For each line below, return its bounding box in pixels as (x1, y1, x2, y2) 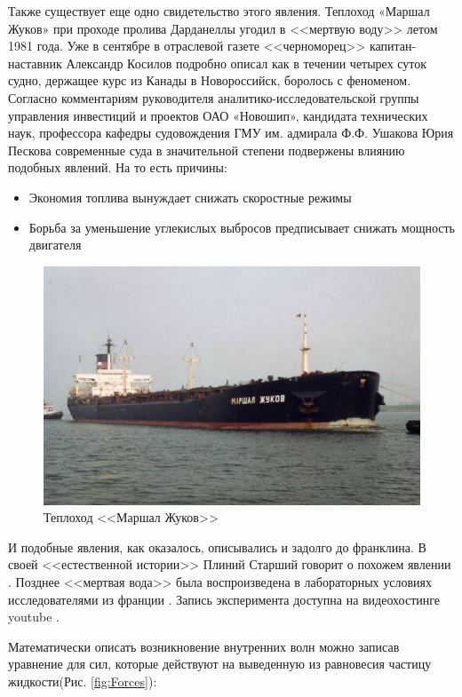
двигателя (28, 235, 82, 254)
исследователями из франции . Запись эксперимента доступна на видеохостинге (8, 590, 441, 608)
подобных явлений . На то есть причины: (8, 158, 227, 177)
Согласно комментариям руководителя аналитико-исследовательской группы (8, 88, 419, 107)
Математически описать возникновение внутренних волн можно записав (8, 637, 400, 655)
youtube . (8, 607, 60, 626)
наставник (8, 53, 62, 72)
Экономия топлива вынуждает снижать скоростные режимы (28, 187, 352, 206)
